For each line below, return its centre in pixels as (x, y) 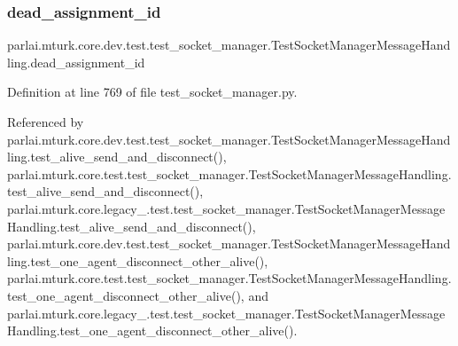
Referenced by (46, 122)
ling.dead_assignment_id (76, 62)
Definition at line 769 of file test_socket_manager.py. (152, 92)
